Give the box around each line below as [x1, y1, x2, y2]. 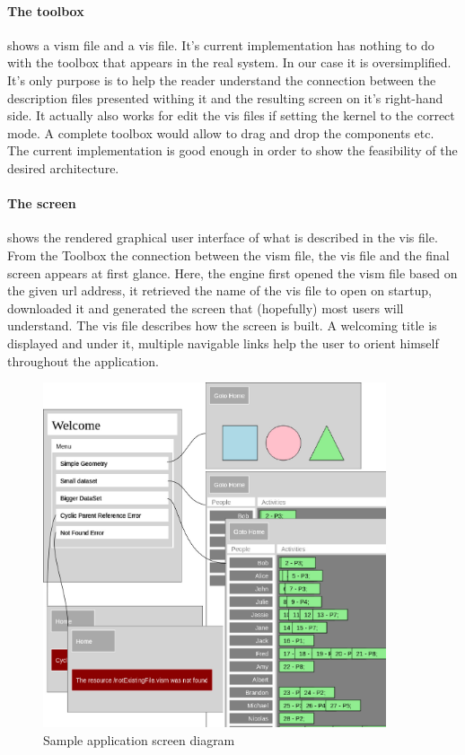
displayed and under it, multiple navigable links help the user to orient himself [7, 333, 439, 352]
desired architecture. [7, 158, 119, 177]
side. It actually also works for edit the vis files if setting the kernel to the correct [7, 106, 455, 125]
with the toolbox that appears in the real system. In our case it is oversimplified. [7, 53, 452, 72]
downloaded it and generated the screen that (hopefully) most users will [7, 298, 404, 317]
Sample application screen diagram [43, 730, 235, 749]
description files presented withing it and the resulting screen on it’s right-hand [7, 88, 443, 107]
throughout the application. [7, 351, 159, 370]
